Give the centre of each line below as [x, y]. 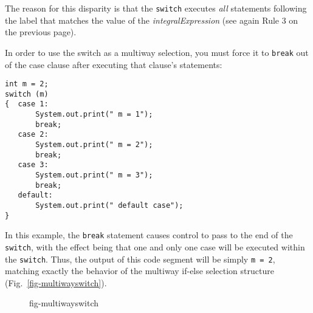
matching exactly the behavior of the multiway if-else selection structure [139, 271]
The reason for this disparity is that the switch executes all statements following [156, 8]
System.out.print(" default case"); [109, 205]
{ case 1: [27, 104]
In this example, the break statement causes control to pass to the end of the [149, 235]
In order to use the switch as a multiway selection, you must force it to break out [157, 52]
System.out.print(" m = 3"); [94, 175]
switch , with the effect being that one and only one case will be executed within [155, 246]
